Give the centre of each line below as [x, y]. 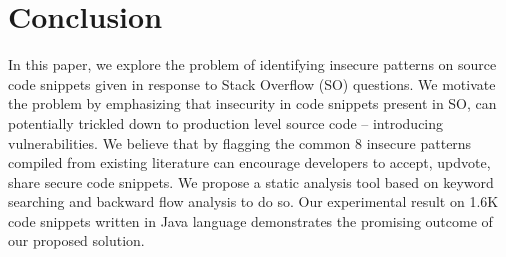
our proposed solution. [76, 240]
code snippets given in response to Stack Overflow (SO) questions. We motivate [252, 83]
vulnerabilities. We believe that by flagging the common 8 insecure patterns [240, 142]
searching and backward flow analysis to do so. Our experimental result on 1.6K [253, 201]
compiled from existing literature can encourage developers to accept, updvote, [249, 162]
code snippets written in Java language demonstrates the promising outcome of [250, 220]
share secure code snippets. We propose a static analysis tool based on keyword [251, 181]
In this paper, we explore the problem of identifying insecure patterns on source [252, 64]
